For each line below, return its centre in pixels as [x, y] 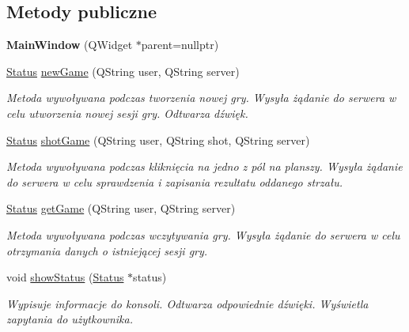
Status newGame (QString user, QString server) [123, 71]
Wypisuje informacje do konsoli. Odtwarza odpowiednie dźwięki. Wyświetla [187, 303]
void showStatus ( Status [65, 277]
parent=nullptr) [180, 45]
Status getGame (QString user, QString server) [121, 208]
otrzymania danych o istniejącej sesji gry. [107, 250]
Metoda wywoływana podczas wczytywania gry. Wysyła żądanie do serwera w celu [203, 234]
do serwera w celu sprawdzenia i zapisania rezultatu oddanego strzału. [175, 181]
